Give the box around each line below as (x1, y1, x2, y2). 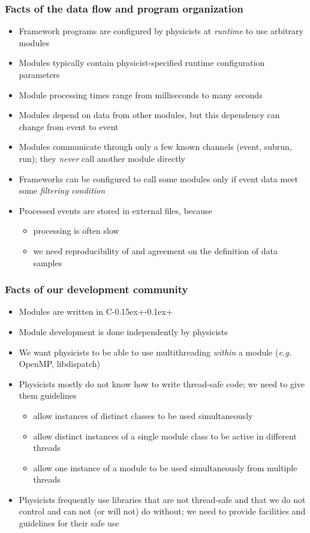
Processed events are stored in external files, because (19, 204, 212, 216)
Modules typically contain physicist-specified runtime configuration (19, 56, 265, 69)
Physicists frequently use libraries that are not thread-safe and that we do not (19, 493, 306, 505)
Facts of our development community (5, 282, 188, 297)
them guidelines (19, 389, 77, 402)
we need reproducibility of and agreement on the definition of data (33, 244, 278, 257)
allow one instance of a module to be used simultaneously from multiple (33, 461, 297, 474)
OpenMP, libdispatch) (19, 357, 101, 370)
